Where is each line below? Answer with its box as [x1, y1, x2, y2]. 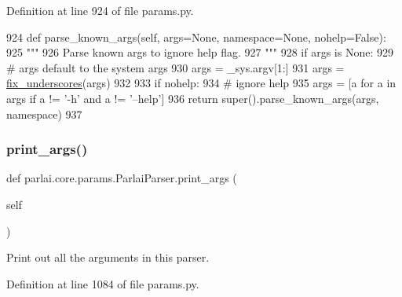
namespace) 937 [6, 105, 82, 122]
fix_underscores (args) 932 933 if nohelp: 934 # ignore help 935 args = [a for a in [6, 75, 397, 91]
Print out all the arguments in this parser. [6, 249, 210, 266]
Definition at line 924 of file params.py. [6, 2, 194, 18]
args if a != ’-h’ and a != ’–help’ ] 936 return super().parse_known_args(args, [6, 90, 379, 106]
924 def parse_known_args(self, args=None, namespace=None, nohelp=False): [6, 28, 386, 45]
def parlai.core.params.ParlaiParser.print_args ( [6, 170, 237, 186]
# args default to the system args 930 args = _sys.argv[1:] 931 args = [6, 59, 345, 75]
